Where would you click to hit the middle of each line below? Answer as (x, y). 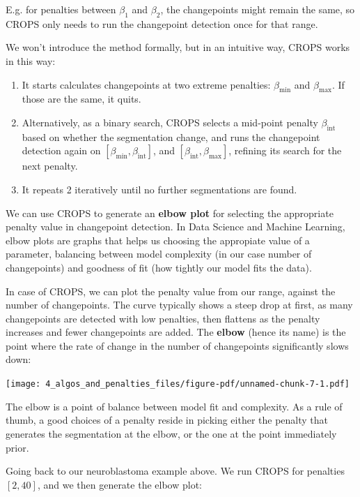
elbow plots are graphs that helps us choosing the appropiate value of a (158, 240)
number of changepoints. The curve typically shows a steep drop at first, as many (179, 305)
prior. (17, 447)
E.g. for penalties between (61, 9)
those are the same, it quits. (81, 99)
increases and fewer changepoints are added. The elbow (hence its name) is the (176, 332)
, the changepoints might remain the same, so (258, 9)
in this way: (31, 60)
